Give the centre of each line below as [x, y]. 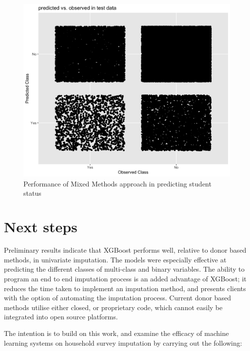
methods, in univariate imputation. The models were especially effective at [115, 259]
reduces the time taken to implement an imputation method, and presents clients [125, 288]
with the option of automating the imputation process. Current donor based [117, 298]
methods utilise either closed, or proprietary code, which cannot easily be [113, 307]
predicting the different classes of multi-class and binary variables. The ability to [124, 269]
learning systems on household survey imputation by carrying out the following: [123, 342]
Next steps [41, 227]
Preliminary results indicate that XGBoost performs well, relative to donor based [125, 250]
